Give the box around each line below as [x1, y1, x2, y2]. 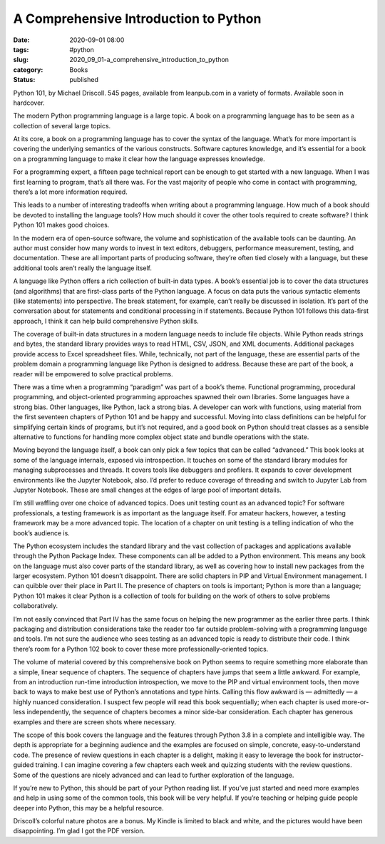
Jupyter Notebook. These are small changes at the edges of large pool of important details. [13, 485, 282, 494]
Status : [13, 76, 36, 84]
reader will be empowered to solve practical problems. [13, 369, 174, 378]
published [69, 76, 99, 84]
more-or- [342, 697, 369, 706]
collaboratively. [13, 602, 58, 610]
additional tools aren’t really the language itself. [13, 264, 153, 272]
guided [13, 761, 34, 769]
